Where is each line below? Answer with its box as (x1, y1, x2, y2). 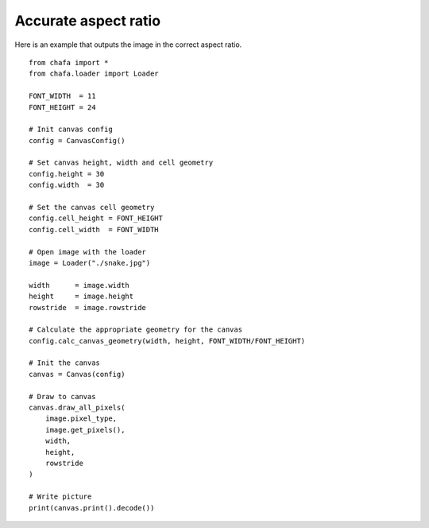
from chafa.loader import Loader (29, 69, 159, 79)
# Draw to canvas (29, 392, 96, 401)
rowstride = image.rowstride (29, 303, 147, 312)
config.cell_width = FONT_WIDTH (29, 225, 159, 234)
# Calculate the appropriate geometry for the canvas (29, 325, 242, 334)
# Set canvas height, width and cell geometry (29, 158, 214, 167)
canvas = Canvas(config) (29, 370, 126, 379)
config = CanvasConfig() (29, 136, 126, 145)
